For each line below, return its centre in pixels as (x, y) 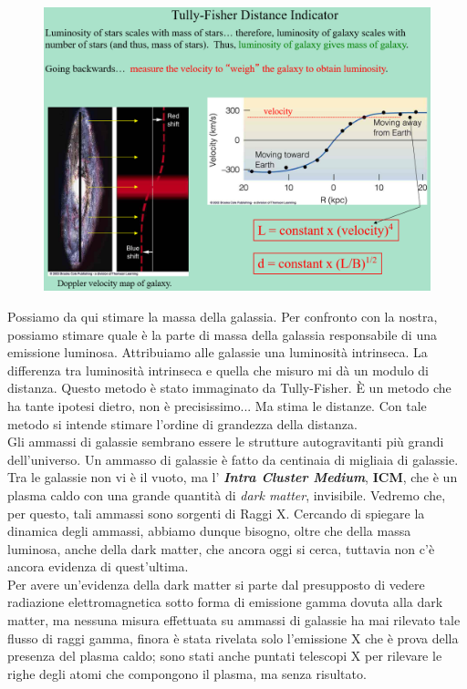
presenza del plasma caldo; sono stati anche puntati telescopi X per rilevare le (225, 656)
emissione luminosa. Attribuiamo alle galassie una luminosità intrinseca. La (218, 352)
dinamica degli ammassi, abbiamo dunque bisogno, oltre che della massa (209, 531)
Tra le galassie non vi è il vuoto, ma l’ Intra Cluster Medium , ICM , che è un (233, 477)
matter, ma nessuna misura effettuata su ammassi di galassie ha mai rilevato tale (234, 620)
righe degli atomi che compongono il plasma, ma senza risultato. (187, 673)
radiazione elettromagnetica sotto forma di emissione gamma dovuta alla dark (225, 602)
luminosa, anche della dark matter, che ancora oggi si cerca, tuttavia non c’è (221, 548)
